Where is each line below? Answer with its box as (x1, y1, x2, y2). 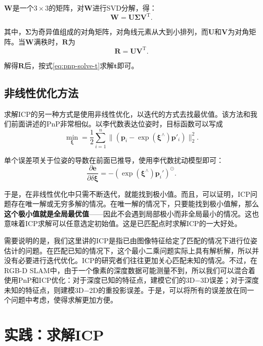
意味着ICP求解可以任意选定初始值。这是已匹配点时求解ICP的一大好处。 (4, 218, 242, 229)
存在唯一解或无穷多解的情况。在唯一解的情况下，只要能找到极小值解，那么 (11, 198, 259, 209)
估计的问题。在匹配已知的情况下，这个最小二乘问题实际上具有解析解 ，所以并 (4, 245, 259, 255)
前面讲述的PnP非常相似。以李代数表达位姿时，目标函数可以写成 (11, 118, 223, 129)
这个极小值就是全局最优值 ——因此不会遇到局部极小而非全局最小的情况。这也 (4, 208, 259, 219)
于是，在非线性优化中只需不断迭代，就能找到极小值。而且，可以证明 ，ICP (4, 188, 250, 199)
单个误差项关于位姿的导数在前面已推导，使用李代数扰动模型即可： (4, 154, 224, 165)
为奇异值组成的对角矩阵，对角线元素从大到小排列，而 (31, 26, 208, 37)
